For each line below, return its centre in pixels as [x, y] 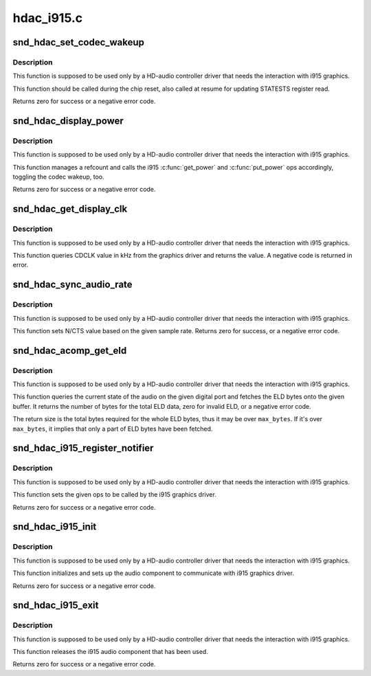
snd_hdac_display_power [68, 121]
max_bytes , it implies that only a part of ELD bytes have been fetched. [113, 429]
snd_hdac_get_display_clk [70, 209]
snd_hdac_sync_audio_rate [73, 285]
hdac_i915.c [48, 18]
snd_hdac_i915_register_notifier [83, 448]
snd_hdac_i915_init [55, 527]
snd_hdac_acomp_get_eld [70, 350]
